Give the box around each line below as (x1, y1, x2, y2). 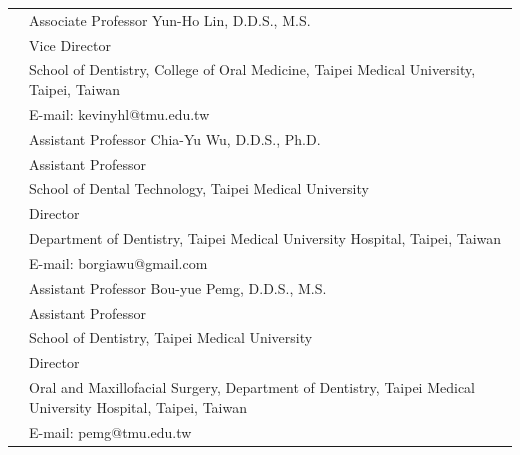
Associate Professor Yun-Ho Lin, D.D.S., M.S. (29, 9, 311, 30)
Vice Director (29, 34, 111, 55)
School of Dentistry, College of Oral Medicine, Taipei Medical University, (29, 59, 476, 80)
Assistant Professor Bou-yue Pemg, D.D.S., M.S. (29, 277, 327, 298)
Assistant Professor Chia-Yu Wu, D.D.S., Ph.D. (29, 128, 321, 149)
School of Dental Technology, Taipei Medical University (29, 178, 369, 199)
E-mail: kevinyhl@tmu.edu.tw (29, 103, 210, 124)
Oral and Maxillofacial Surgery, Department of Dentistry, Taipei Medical (29, 377, 476, 398)
